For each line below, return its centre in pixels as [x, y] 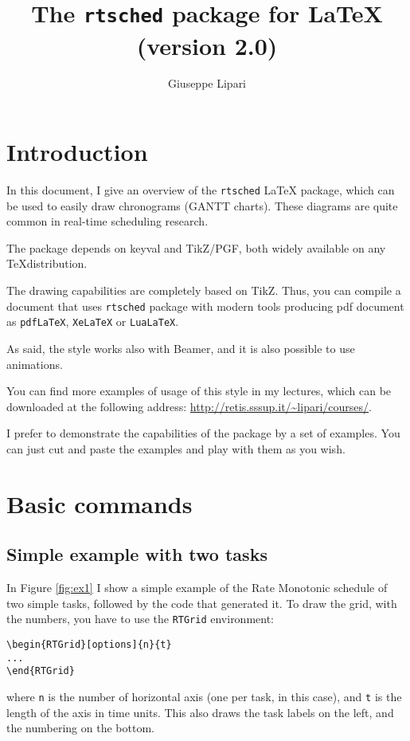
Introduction [77, 152]
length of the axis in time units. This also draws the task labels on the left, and [200, 712]
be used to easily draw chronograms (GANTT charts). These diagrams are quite [202, 205]
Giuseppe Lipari [207, 83]
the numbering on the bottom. [80, 728]
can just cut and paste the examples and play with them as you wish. [176, 448]
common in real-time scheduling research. [107, 221]
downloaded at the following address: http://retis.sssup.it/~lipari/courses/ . [189, 406]
